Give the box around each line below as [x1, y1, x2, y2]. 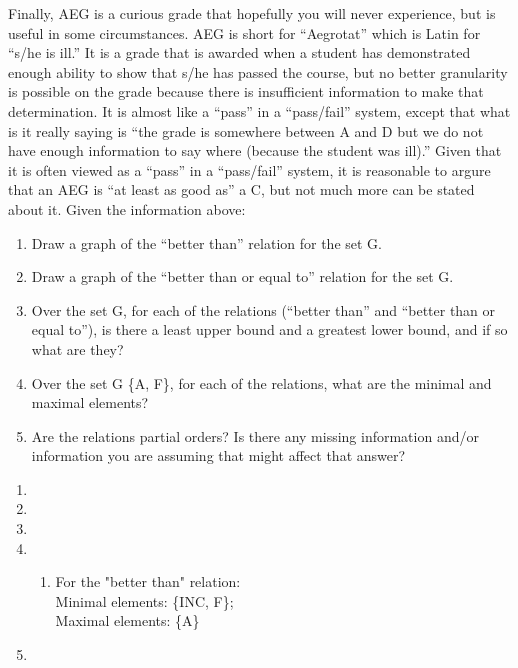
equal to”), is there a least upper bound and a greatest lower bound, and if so [31, 319, 508, 340]
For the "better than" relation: [55, 571, 241, 592]
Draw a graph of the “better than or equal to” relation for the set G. [31, 266, 454, 287]
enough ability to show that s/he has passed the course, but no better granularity [8, 61, 508, 82]
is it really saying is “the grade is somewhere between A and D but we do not [8, 120, 484, 141]
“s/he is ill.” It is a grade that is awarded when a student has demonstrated [8, 42, 471, 63]
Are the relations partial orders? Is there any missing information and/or [31, 425, 479, 446]
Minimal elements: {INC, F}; [55, 590, 234, 611]
